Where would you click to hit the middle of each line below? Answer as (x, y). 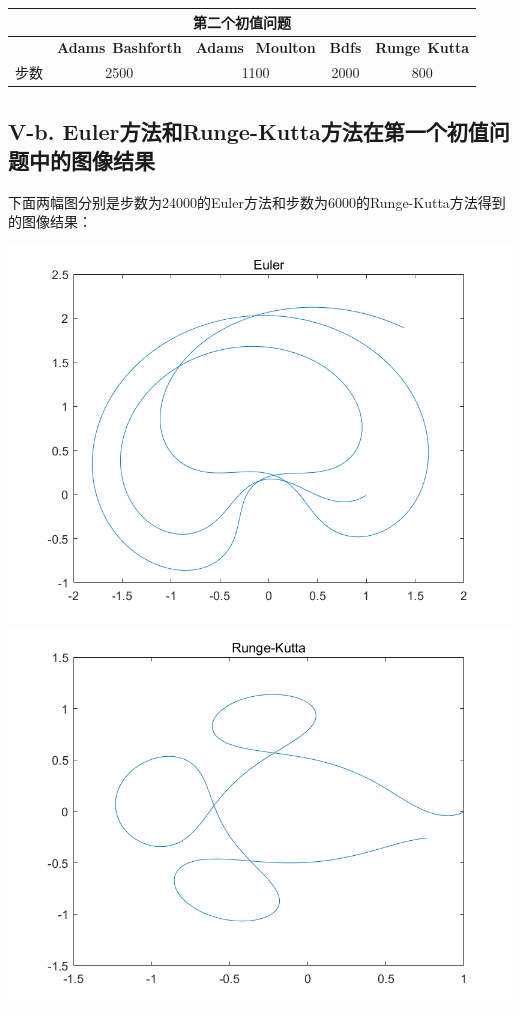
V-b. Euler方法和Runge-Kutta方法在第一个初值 (248, 130)
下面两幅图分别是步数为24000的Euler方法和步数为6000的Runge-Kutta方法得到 (257, 201)
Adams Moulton (255, 47)
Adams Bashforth (119, 47)
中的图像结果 (91, 160)
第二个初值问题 (242, 21)
